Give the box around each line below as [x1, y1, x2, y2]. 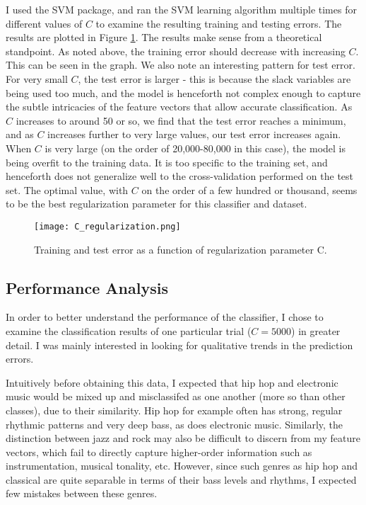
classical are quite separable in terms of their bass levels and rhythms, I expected [6, 472, 357, 487]
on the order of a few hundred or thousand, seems [141, 182, 358, 197]
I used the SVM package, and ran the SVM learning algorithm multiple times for [6, 2, 357, 16]
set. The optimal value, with [6, 182, 129, 197]
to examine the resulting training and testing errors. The [95, 16, 342, 30]
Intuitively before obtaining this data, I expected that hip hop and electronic [6, 375, 338, 390]
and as [6, 127, 34, 142]
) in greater [291, 323, 341, 338]
